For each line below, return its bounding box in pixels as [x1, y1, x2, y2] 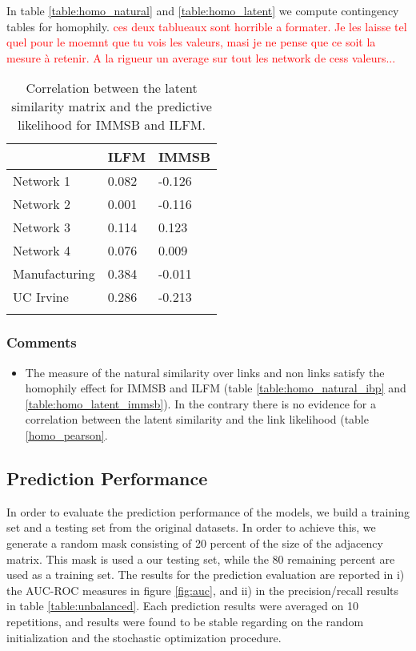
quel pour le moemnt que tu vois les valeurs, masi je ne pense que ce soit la [6, 34, 376, 50]
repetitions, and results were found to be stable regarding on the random [6, 613, 364, 629]
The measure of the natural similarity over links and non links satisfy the [25, 364, 385, 380]
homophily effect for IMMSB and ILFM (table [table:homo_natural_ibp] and [25, 380, 406, 396]
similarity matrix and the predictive [11, 97, 212, 116]
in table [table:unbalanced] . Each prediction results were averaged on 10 [6, 597, 358, 614]
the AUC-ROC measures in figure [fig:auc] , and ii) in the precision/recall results [6, 581, 399, 598]
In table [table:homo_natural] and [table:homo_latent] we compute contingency [6, 2, 399, 18]
